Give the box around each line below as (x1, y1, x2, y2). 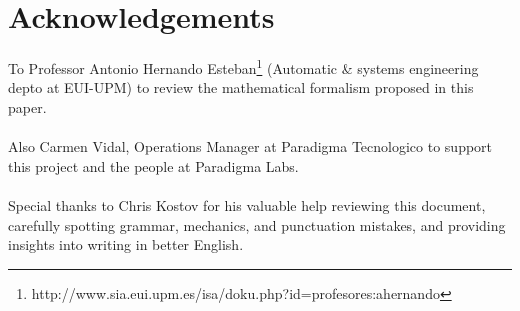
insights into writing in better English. (8, 234, 244, 255)
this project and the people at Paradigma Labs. (8, 155, 299, 176)
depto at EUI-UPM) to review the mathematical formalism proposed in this (8, 77, 474, 98)
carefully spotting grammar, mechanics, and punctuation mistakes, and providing (8, 214, 506, 235)
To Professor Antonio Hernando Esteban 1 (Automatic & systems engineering (8, 55, 479, 78)
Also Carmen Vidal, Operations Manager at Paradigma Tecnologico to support (8, 136, 493, 157)
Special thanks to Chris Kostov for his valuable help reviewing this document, (8, 194, 486, 215)
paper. (8, 96, 47, 117)
